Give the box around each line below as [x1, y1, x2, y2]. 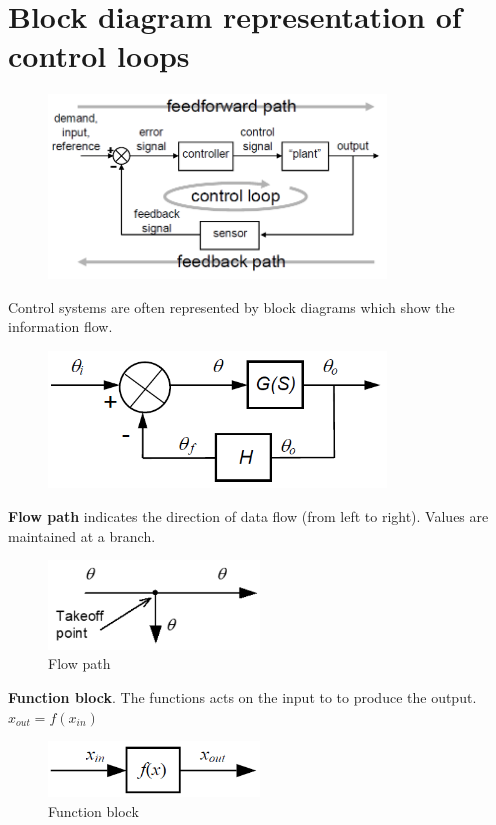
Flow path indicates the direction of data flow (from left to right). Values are [8, 505, 489, 526]
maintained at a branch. [8, 525, 156, 546]
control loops [8, 35, 190, 76]
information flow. [8, 316, 113, 337]
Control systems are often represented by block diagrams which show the [8, 296, 455, 317]
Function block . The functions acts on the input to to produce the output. [8, 686, 477, 707]
